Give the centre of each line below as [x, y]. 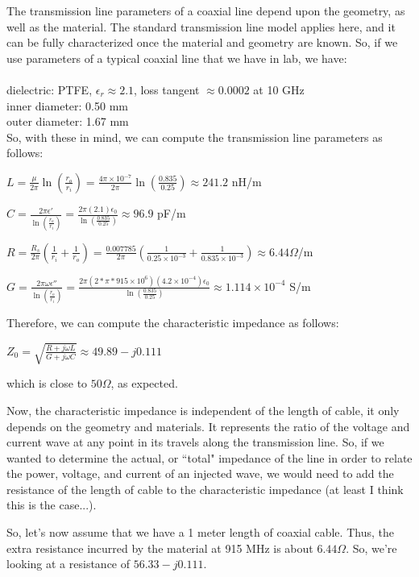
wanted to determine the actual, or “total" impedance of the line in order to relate [209, 457]
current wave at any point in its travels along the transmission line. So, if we [195, 442]
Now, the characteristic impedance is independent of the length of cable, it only [203, 410]
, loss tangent [167, 89]
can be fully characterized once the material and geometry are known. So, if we [202, 42]
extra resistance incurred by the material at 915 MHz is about [160, 548]
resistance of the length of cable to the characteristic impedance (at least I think [205, 489]
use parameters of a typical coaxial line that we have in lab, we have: [177, 58]
